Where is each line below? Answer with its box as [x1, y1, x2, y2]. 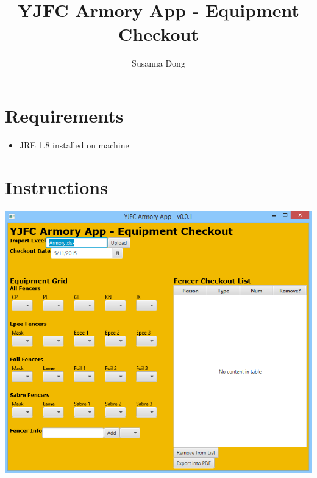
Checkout [118, 21, 199, 46]
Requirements [5, 103, 124, 128]
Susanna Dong [132, 57, 185, 70]
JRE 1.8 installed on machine [19, 138, 129, 151]
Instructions [5, 174, 108, 199]
